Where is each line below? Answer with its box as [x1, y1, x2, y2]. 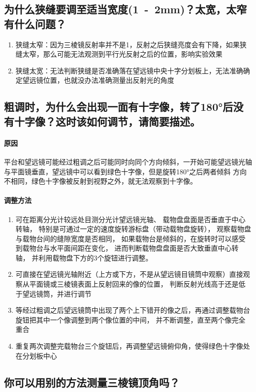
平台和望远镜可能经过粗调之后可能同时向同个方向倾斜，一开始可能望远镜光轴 [4, 156, 252, 166]
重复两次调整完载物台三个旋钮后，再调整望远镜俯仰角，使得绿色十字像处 [15, 341, 250, 351]
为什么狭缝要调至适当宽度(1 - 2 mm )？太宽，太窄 [4, 1, 247, 17]
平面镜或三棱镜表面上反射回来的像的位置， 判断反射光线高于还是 [29, 279, 239, 289]
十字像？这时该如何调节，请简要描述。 [14, 113, 200, 129]
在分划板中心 [15, 350, 57, 360]
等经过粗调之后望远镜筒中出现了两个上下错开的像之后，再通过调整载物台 [15, 305, 250, 315]
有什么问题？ [4, 16, 66, 31]
